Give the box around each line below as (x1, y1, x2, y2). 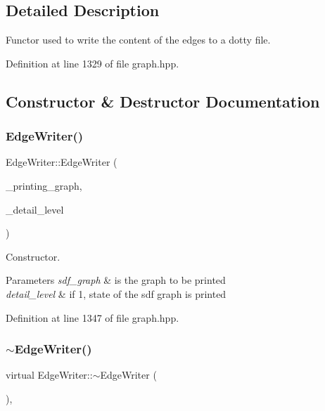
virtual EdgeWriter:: (6, 367, 93, 382)
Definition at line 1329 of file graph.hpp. (6, 56, 179, 70)
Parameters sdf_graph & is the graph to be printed (6, 273, 226, 287)
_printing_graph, (6, 178, 82, 193)
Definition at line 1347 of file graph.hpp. (6, 310, 179, 325)
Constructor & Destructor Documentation (6, 90, 320, 112)
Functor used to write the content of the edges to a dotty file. (6, 32, 271, 47)
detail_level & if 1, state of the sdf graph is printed (6, 286, 227, 301)
